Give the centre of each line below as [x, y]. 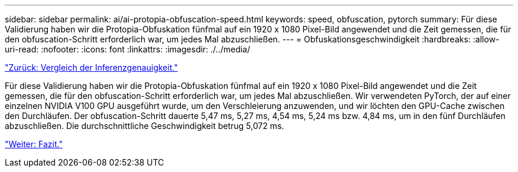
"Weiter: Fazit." [34, 144]
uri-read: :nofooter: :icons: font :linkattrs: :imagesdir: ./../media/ [128, 49]
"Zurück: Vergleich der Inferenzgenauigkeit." [91, 67]
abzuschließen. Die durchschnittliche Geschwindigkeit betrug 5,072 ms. [145, 126]
